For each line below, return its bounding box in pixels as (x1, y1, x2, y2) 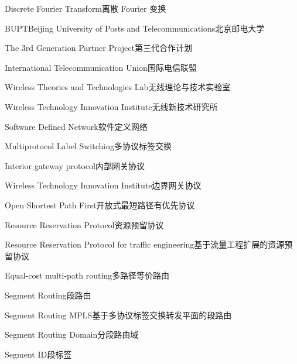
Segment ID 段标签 (5, 348, 72, 360)
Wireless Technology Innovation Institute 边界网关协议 (5, 179, 202, 191)
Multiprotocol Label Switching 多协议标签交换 (5, 140, 172, 152)
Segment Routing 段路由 (5, 289, 91, 301)
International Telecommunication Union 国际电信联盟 (5, 61, 197, 73)
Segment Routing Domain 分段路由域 (5, 328, 139, 341)
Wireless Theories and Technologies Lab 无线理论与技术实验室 (5, 81, 231, 93)
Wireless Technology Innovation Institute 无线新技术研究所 (5, 100, 218, 112)
